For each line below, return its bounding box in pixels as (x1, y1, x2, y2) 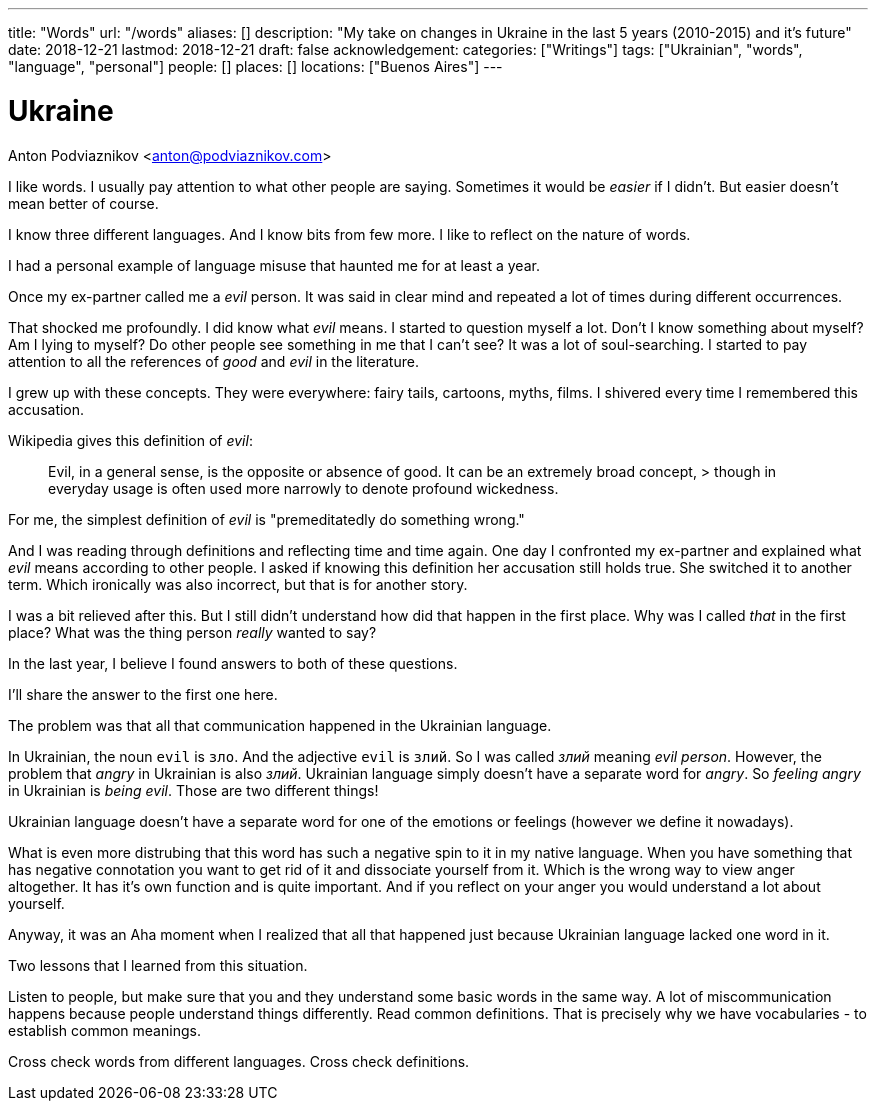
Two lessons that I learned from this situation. (8, 956, 308, 974)
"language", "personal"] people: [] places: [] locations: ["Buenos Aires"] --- (8, 58, 503, 75)
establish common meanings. (8, 1021, 201, 1039)
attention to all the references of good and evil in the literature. (8, 352, 419, 370)
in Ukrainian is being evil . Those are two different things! (8, 781, 379, 799)
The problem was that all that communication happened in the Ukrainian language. (8, 716, 552, 734)
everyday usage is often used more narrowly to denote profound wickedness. (48, 479, 559, 497)
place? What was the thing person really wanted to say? (8, 623, 377, 641)
